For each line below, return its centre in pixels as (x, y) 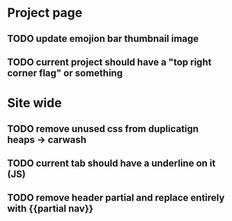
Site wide (34, 103)
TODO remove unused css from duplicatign (103, 129)
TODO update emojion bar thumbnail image (103, 39)
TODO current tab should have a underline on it (111, 163)
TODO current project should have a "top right (109, 62)
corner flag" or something (65, 73)
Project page (45, 13)
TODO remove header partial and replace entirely (116, 198)
